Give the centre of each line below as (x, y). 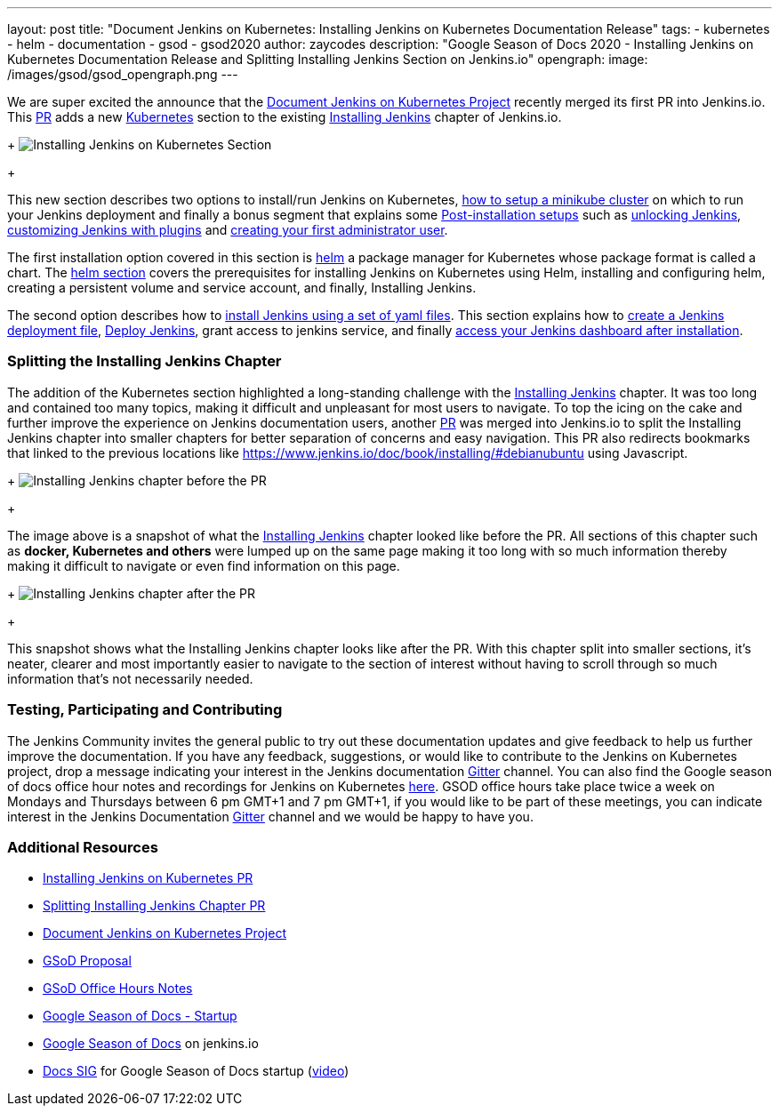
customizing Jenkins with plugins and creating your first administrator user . (228, 230)
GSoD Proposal (87, 961)
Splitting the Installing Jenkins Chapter (145, 361)
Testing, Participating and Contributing (145, 710)
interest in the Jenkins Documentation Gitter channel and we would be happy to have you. (270, 816)
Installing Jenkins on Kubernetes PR (148, 878)
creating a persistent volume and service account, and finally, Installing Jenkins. (242, 288)
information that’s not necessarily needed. (130, 678)
